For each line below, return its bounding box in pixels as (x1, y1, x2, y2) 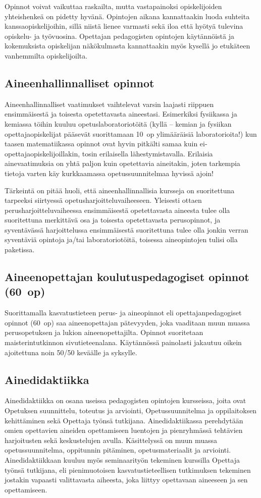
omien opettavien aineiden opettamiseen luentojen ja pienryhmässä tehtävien (5, 425, 243, 435)
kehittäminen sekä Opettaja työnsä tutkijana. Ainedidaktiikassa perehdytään (5, 415, 243, 425)
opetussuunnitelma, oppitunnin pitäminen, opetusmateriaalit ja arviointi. (5, 445, 231, 455)
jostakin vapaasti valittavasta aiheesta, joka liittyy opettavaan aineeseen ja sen (5, 474, 248, 485)
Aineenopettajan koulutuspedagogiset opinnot (5, 269, 249, 285)
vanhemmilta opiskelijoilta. (5, 50, 88, 61)
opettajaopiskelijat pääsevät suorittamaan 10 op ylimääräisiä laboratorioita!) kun (5, 128, 257, 139)
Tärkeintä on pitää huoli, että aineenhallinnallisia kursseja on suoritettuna (5, 185, 235, 195)
